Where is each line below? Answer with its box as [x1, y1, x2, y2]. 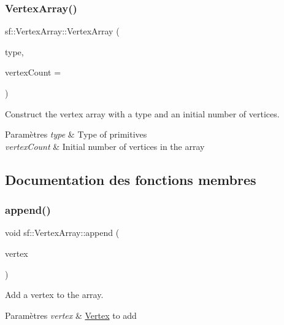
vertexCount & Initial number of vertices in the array [5, 139, 205, 152]
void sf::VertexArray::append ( [5, 226, 120, 239]
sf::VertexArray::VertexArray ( [5, 25, 120, 37]
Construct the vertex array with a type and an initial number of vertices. [5, 107, 280, 120]
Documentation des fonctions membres [5, 170, 256, 189]
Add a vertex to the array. [5, 288, 104, 301]
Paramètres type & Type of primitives [5, 128, 147, 141]
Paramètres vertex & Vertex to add [5, 308, 137, 321]
